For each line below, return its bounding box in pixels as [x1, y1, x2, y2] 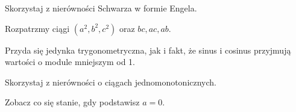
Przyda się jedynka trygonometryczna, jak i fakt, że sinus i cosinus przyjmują [5, 43, 291, 56]
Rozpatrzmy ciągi [5, 22, 70, 34]
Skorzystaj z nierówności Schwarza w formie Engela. [5, 2, 197, 14]
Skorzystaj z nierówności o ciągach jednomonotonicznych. [5, 75, 217, 88]
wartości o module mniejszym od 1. [5, 55, 136, 68]
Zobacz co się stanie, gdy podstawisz [5, 96, 140, 108]
